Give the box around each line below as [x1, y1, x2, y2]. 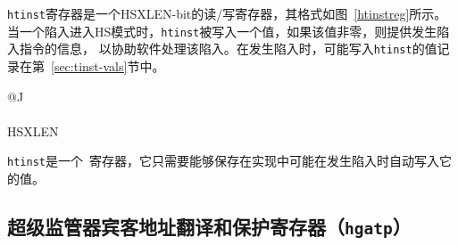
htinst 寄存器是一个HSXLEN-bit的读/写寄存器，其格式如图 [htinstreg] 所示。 [7, 4, 447, 22]
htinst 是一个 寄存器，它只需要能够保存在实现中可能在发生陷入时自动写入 [7, 151, 439, 170]
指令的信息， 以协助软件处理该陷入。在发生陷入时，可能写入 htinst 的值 [19, 39, 437, 58]
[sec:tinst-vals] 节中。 [51, 56, 165, 75]
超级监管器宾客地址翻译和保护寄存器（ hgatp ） [7, 212, 412, 240]
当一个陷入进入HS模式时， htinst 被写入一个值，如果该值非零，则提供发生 [7, 21, 437, 40]
